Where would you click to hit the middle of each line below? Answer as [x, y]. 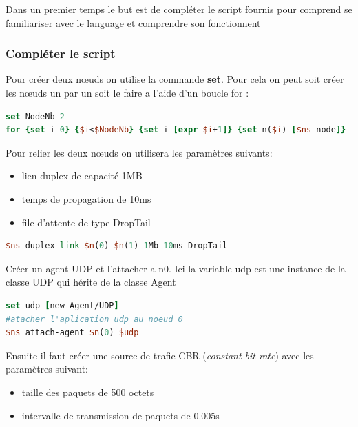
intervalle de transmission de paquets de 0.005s [120, 415]
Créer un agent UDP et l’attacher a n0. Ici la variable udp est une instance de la [176, 268]
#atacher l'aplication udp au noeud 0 [94, 319]
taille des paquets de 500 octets [88, 391]
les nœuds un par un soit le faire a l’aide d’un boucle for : [127, 92]
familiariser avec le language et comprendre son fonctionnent [133, 22]
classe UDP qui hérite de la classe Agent [91, 282]
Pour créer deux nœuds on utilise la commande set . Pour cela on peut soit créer [175, 79]
